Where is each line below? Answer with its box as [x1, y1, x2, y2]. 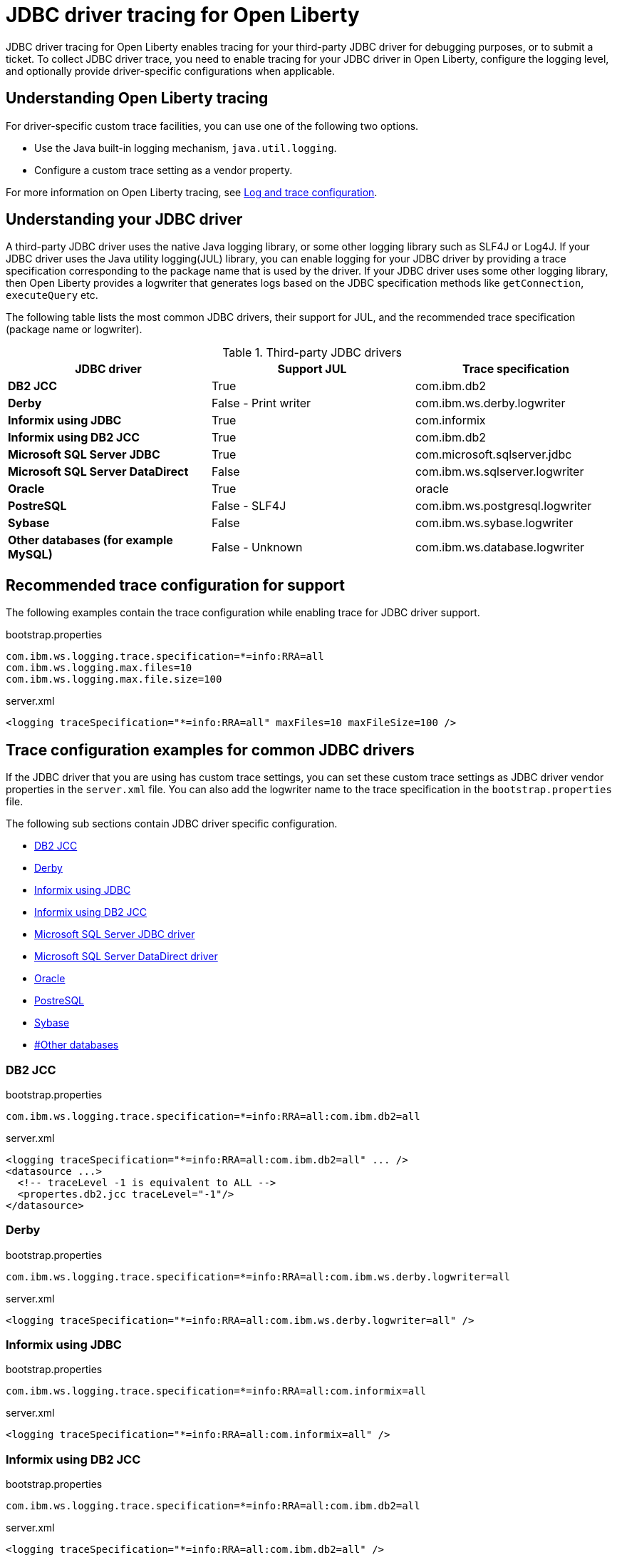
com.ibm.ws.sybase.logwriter [415, 516, 574, 531]
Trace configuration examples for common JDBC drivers [6, 740, 415, 759]
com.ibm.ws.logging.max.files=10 [6, 662, 192, 674]
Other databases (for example [8, 533, 173, 548]
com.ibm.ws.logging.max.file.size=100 [6, 673, 222, 685]
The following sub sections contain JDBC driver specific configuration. [6, 817, 338, 830]
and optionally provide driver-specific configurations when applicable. [6, 64, 335, 77]
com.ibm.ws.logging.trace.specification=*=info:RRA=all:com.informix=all [6, 1385, 427, 1397]
